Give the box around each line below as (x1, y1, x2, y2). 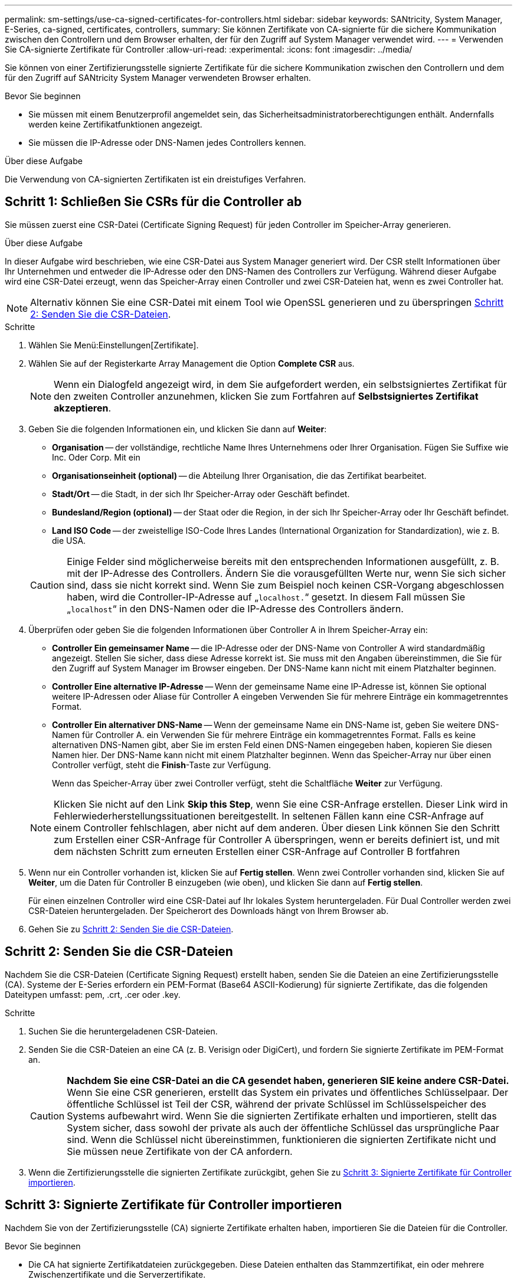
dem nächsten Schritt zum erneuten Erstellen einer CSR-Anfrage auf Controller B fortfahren (54, 845, 460, 857)
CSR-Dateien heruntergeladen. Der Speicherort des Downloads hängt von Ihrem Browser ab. (28, 905, 389, 916)
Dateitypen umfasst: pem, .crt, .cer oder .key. (5, 989, 181, 1000)
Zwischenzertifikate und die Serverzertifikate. (28, 1269, 206, 1279)
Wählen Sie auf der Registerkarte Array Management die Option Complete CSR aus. (28, 358, 355, 368)
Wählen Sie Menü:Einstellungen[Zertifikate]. (28, 339, 199, 350)
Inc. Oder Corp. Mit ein (52, 452, 140, 462)
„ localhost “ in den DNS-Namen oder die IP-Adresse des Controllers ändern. (67, 602, 404, 615)
